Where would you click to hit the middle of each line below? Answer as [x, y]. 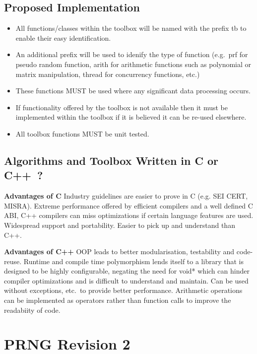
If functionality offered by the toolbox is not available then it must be [122, 107]
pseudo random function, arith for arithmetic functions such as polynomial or [133, 64]
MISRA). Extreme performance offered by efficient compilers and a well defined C [128, 205]
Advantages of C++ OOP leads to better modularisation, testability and [119, 251]
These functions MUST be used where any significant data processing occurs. [133, 91]
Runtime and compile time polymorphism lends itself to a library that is [133, 261]
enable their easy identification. [63, 37]
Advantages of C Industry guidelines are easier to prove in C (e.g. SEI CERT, [126, 196]
